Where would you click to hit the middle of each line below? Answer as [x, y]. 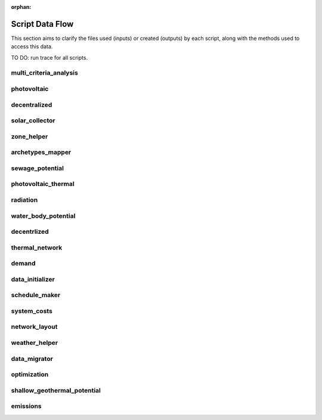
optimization [30, 375]
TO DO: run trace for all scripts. [49, 57]
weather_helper [35, 343]
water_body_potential [43, 216]
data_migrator [32, 359]
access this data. [32, 47]
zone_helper [30, 136]
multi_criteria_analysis [45, 73]
